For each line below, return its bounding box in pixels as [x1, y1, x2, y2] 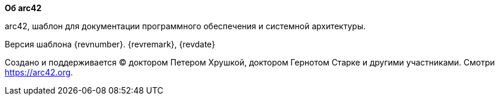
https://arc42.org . [5, 67, 73, 77]
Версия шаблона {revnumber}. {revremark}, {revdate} [5, 39, 216, 49]
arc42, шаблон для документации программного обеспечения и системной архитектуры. [5, 21, 366, 31]
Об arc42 [5, 3, 42, 13]
